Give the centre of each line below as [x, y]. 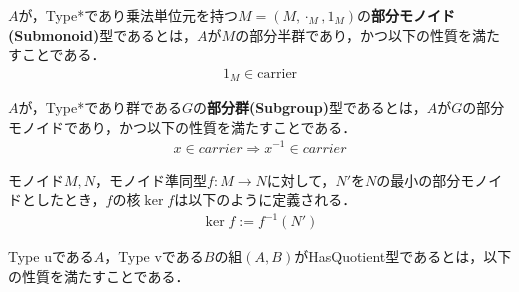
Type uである [51, 256]
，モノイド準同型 [151, 179]
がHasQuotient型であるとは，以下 [403, 256]
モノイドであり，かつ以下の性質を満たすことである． [182, 126]
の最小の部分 [418, 179]
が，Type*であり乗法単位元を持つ [128, 15]
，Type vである [154, 256]
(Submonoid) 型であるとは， [103, 34]
